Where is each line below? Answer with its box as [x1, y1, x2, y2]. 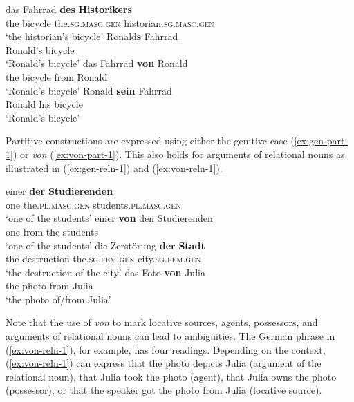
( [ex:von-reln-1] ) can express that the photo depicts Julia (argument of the [6, 356, 322, 370]
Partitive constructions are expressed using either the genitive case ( [6, 133, 295, 148]
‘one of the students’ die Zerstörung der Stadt [6, 238, 205, 252]
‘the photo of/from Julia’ [6, 291, 111, 306]
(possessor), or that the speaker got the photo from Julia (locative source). [6, 383, 322, 397]
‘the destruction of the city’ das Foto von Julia [6, 265, 205, 279]
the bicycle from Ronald [6, 69, 108, 84]
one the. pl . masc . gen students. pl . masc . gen [6, 197, 181, 211]
